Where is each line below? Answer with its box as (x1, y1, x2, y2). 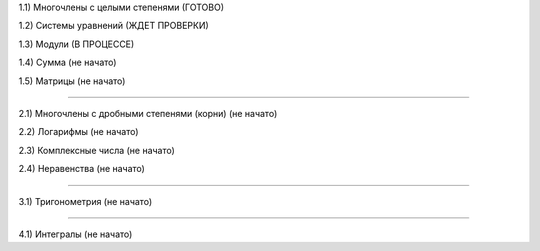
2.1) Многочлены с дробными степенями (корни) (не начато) (18, 107, 278, 119)
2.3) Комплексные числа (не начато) (18, 144, 175, 156)
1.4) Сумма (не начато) (18, 56, 117, 69)
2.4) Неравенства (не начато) (18, 163, 145, 175)
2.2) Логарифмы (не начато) (18, 126, 139, 138)
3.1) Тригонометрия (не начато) (18, 195, 153, 207)
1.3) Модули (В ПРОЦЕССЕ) (18, 38, 135, 50)
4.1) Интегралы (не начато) (18, 228, 133, 240)
